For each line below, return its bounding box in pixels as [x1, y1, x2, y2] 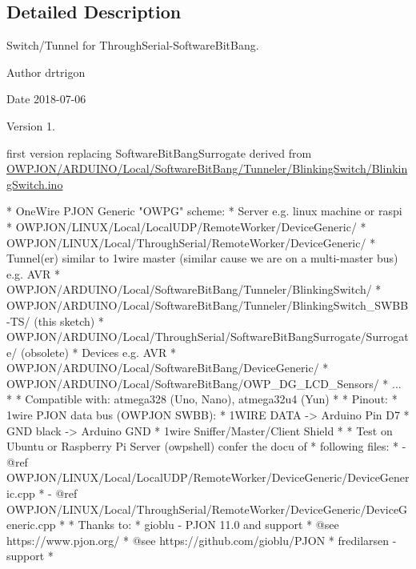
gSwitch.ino [6, 175, 63, 192]
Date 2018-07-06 [6, 90, 86, 107]
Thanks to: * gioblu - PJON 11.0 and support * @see [78, 516, 339, 533]
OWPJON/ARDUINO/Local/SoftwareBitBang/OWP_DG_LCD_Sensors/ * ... [6, 375, 402, 391]
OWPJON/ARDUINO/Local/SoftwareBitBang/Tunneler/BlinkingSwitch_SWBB [6, 296, 409, 313]
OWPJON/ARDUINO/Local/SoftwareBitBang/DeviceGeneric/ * [6, 359, 329, 376]
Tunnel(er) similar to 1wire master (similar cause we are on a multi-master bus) [6, 250, 398, 266]
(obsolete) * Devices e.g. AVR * [20, 343, 177, 360]
